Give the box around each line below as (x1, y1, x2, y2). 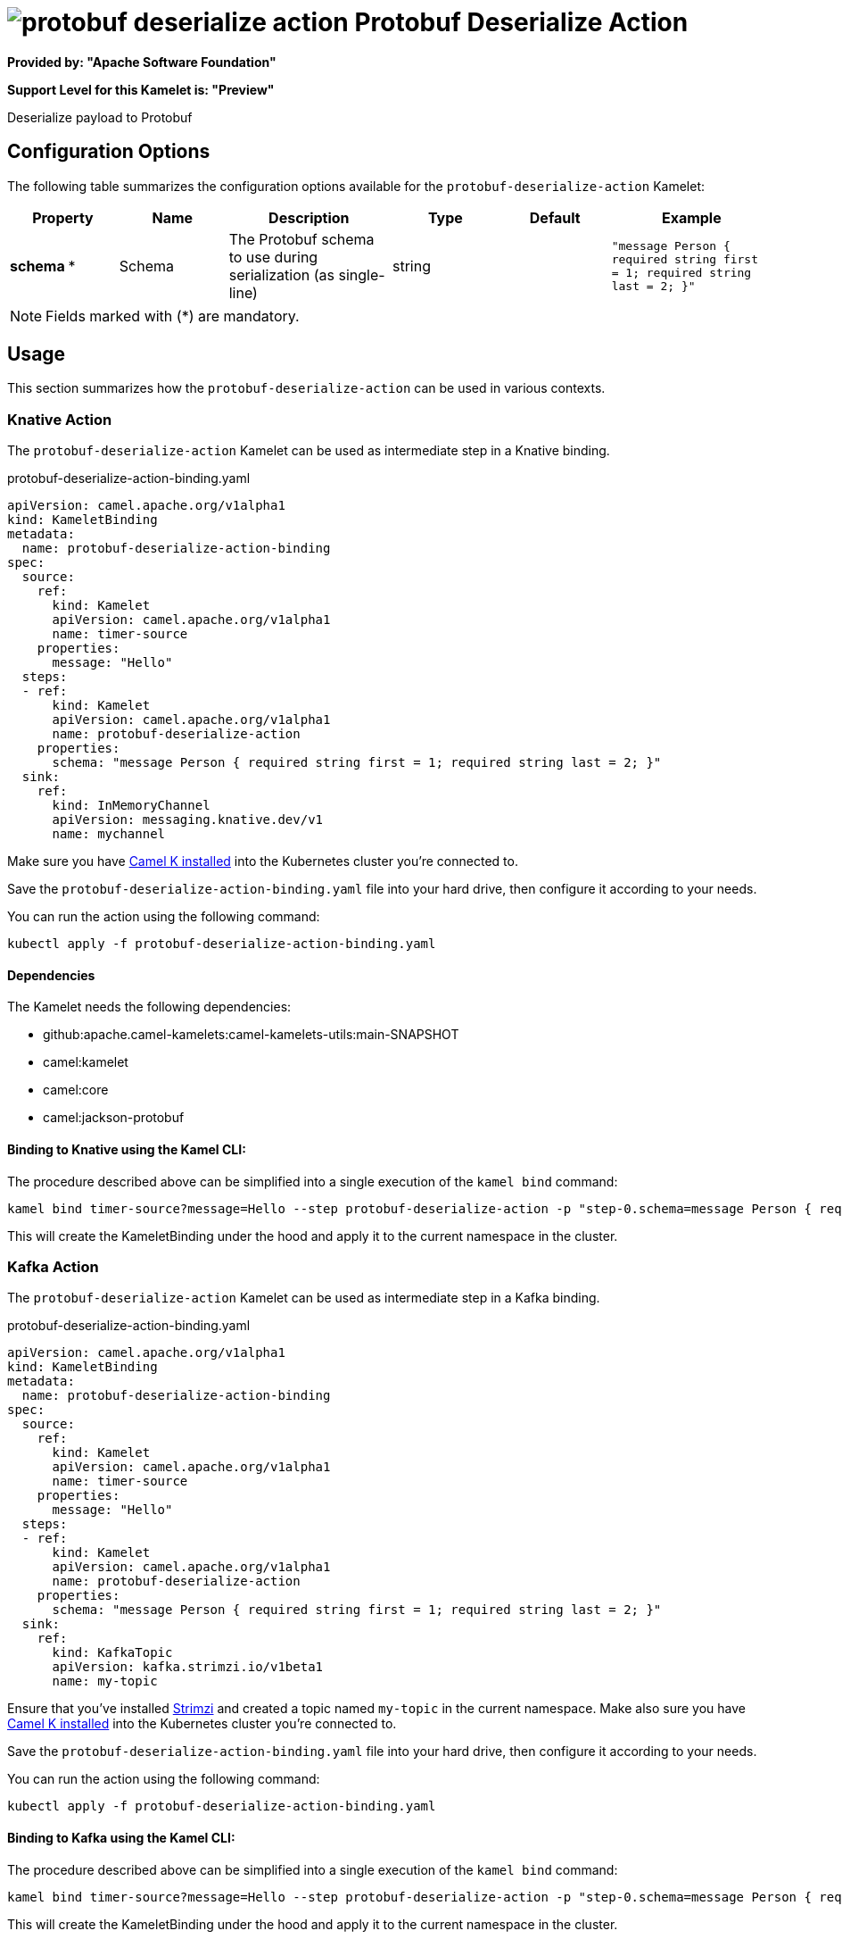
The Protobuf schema (228, 229, 375, 248)
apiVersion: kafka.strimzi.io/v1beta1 (52, 1660, 324, 1675)
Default (529, 208, 581, 227)
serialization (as (228, 265, 334, 284)
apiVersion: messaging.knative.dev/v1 (52, 812, 324, 828)
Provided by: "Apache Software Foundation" (7, 54, 277, 70)
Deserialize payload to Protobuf (7, 109, 193, 125)
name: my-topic (52, 1674, 158, 1689)
